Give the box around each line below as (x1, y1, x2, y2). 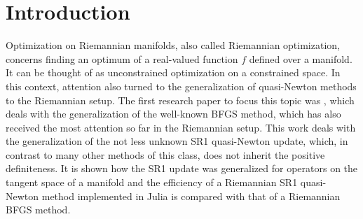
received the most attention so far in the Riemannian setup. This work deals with (6, 120, 356, 134)
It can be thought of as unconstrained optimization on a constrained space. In (6, 65, 341, 80)
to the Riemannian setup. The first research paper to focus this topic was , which (6, 92, 355, 107)
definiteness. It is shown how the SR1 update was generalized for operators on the (6, 161, 358, 176)
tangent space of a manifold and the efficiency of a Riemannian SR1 (6, 175, 298, 190)
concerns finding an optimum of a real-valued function (6, 51, 238, 66)
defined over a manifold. (249, 51, 352, 66)
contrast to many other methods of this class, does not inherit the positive (6, 147, 325, 162)
